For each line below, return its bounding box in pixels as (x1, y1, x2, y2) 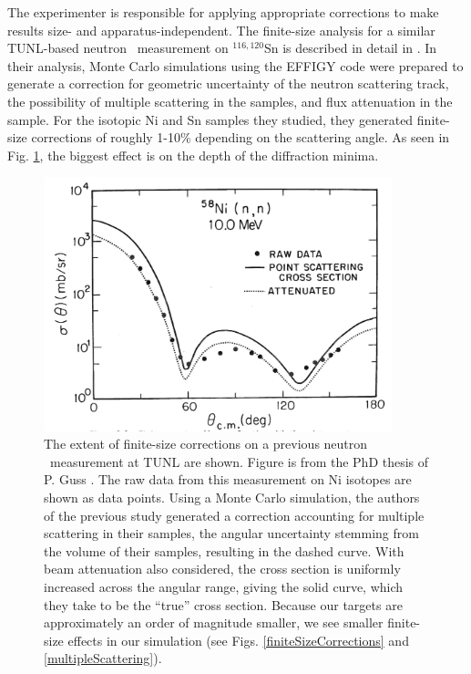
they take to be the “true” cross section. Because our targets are (44, 595, 403, 614)
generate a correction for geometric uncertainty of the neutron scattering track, (7, 74, 449, 93)
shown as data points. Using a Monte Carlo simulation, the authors (44, 488, 420, 507)
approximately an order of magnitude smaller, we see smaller (44, 613, 384, 632)
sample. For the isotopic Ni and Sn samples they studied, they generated (7, 109, 414, 129)
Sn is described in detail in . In (263, 38, 437, 57)
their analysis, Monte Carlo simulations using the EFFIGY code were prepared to (7, 56, 464, 75)
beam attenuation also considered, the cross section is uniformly (44, 559, 401, 578)
